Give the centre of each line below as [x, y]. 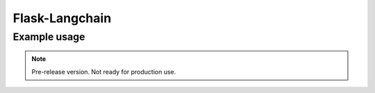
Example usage [49, 37]
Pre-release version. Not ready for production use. [104, 71]
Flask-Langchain [62, 18]
